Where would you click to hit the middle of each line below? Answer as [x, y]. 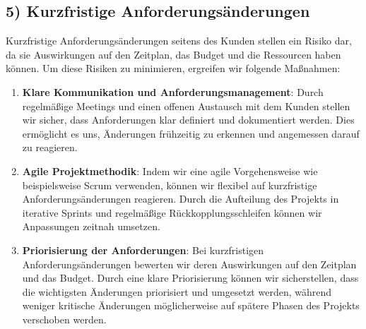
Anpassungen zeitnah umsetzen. [91, 226]
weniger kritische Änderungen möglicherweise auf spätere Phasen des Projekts [191, 305]
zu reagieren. [50, 147]
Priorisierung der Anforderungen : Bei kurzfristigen [143, 250]
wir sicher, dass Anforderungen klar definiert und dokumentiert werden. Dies [188, 120]
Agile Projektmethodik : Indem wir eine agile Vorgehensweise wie [170, 171]
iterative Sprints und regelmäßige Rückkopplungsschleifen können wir [172, 212]
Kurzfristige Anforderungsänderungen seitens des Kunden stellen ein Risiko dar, [179, 41]
